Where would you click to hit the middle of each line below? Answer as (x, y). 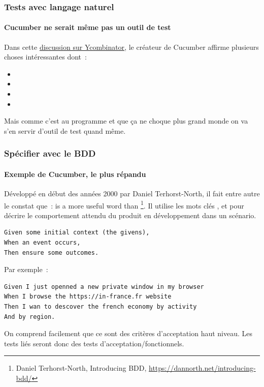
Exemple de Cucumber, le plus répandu (75, 174)
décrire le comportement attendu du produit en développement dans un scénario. (130, 215)
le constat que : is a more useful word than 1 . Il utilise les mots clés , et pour (124, 204)
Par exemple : (26, 269)
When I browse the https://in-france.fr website (88, 297)
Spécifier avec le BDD (50, 153)
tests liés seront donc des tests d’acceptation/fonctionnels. (94, 343)
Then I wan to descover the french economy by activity (101, 307)
